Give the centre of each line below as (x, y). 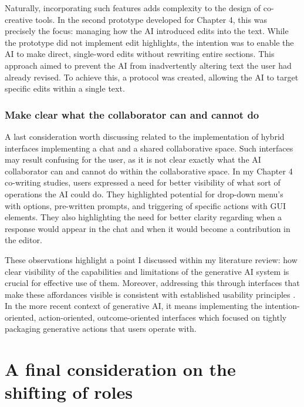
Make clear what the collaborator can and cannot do (132, 114)
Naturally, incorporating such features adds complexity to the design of (133, 8)
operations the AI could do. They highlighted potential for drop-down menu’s (144, 194)
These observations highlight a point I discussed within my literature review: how (151, 259)
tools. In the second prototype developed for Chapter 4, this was (151, 19)
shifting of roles (69, 392)
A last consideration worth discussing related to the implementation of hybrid (145, 136)
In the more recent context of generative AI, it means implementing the (134, 306)
